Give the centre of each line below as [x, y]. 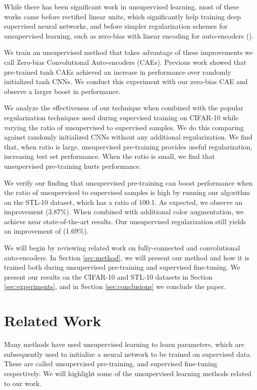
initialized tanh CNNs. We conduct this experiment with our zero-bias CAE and [126, 81]
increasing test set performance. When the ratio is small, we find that [109, 156]
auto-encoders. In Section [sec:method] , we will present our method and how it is [127, 257]
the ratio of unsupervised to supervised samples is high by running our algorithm [127, 192]
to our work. [23, 383]
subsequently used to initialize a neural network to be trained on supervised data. [128, 354]
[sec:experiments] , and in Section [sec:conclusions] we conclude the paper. [115, 286]
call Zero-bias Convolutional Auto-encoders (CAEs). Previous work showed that [125, 62]
